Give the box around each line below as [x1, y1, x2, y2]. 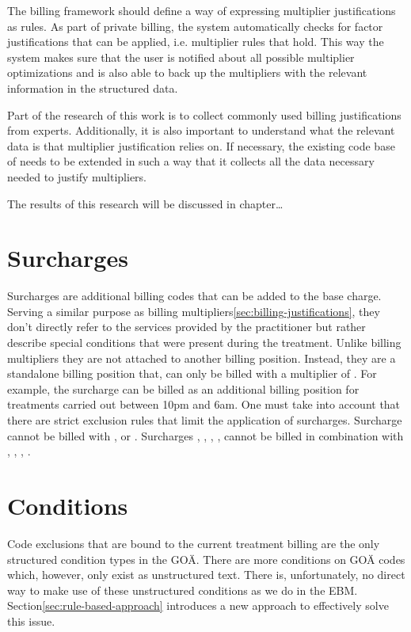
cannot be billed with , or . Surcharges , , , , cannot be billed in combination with [7, 427, 404, 444]
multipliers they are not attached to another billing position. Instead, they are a [7, 349, 396, 366]
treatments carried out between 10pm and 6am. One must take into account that [7, 396, 401, 413]
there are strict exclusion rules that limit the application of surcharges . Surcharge [7, 412, 402, 428]
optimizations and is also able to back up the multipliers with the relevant [7, 64, 367, 81]
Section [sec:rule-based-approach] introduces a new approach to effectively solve [7, 597, 389, 614]
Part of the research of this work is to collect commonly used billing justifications [7, 106, 401, 123]
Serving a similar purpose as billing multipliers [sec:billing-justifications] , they [7, 303, 380, 319]
